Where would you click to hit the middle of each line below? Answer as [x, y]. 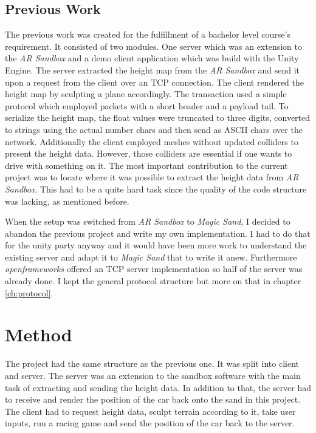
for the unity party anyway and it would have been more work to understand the [156, 245]
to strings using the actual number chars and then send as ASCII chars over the [154, 129]
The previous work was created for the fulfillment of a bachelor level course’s [148, 34]
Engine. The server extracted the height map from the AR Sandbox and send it [153, 70]
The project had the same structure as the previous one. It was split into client [152, 363]
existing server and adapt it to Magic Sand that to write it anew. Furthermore [151, 257]
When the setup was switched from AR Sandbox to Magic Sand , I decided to [148, 221]
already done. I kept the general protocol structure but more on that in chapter [153, 281]
